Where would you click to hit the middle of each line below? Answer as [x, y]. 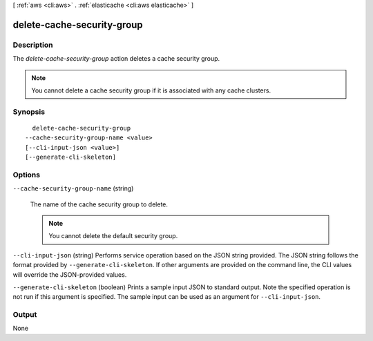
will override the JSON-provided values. [70, 274]
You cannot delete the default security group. [113, 236]
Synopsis [29, 112]
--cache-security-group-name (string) [73, 188]
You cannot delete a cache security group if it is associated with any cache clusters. [151, 90]
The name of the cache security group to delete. [99, 204]
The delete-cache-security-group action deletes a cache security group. [116, 59]
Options [27, 175]
